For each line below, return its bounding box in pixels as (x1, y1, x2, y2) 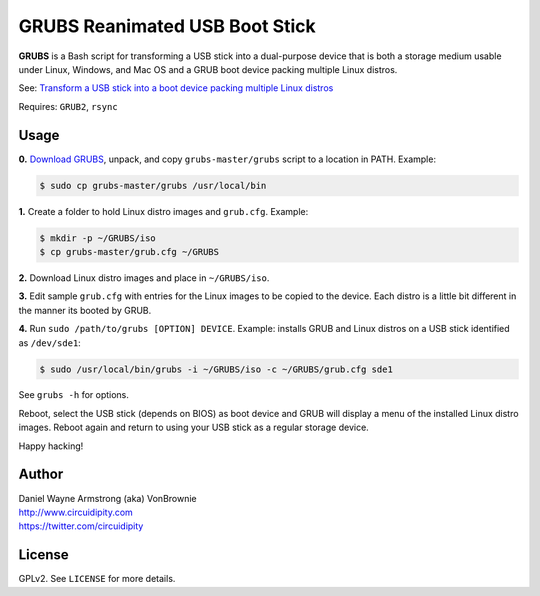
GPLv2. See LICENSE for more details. (18, 573, 176, 585)
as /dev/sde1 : (18, 336, 82, 349)
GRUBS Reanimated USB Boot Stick (18, 15, 317, 37)
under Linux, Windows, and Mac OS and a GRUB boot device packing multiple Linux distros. (18, 63, 398, 75)
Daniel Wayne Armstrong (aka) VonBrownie (18, 492, 197, 504)
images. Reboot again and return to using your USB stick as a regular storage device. (18, 421, 369, 434)
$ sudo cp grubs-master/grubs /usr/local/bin (39, 180, 267, 191)
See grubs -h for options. (18, 389, 130, 401)
